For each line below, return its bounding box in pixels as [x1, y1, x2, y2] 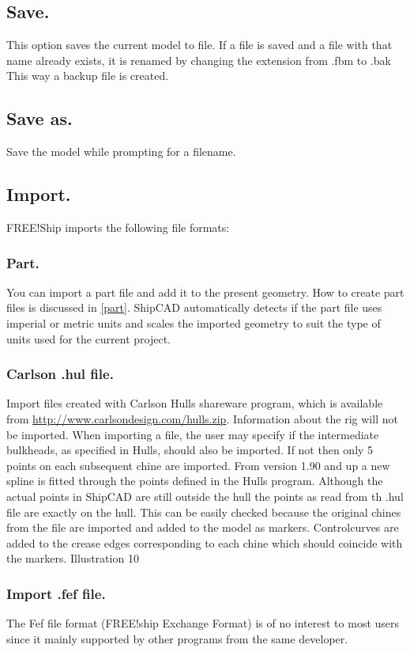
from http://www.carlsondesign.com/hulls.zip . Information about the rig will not [6, 410, 398, 426]
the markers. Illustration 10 [6, 550, 139, 567]
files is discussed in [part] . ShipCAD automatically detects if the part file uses [6, 299, 382, 316]
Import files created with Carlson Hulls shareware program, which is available [6, 395, 383, 411]
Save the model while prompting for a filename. [6, 143, 236, 160]
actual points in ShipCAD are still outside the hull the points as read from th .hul [6, 487, 404, 504]
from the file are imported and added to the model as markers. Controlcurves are [6, 519, 399, 536]
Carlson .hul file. [6, 364, 114, 384]
